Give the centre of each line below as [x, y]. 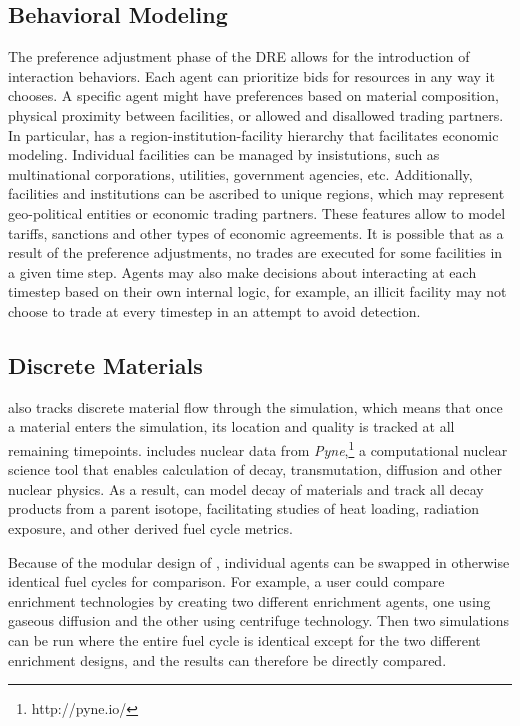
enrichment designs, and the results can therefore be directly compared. [227, 659]
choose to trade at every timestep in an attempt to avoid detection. [214, 310]
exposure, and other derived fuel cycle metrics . [150, 527]
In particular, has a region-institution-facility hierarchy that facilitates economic [253, 134]
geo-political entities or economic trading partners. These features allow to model [257, 212]
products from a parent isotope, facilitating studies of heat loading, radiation [244, 508]
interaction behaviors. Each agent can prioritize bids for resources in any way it [251, 75]
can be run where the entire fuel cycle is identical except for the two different [244, 639]
